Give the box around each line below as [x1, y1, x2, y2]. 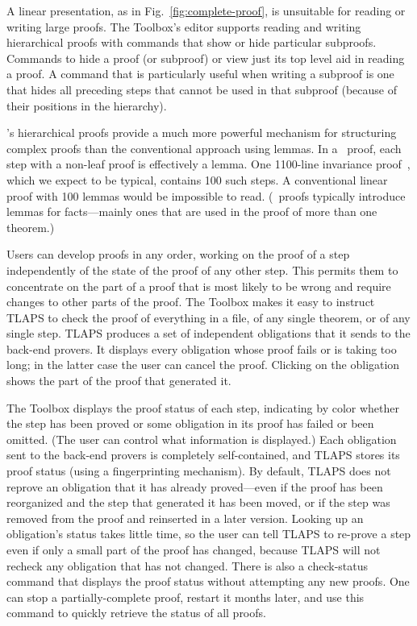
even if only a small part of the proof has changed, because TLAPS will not [6, 541, 381, 558]
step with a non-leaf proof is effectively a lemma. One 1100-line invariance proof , [6, 155, 411, 172]
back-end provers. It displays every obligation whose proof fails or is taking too [6, 340, 397, 357]
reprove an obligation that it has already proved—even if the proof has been [6, 478, 383, 495]
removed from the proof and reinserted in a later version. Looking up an [6, 509, 364, 526]
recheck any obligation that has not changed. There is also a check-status [6, 557, 369, 574]
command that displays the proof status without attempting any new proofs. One [6, 573, 410, 590]
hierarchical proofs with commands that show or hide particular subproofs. [6, 34, 377, 51]
